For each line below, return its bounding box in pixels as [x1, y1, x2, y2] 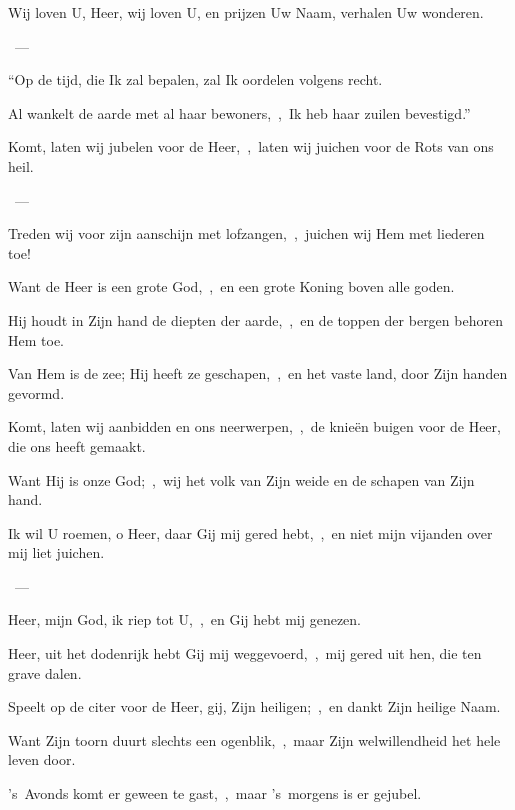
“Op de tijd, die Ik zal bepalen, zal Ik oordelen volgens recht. [8, 69, 383, 90]
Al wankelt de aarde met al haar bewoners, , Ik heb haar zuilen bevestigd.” [8, 102, 471, 123]
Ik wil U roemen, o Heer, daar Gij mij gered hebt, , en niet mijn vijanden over [8, 522, 493, 543]
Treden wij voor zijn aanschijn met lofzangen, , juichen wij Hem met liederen [8, 223, 485, 244]
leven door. [8, 749, 76, 770]
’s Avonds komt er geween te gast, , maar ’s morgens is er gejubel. [8, 783, 422, 804]
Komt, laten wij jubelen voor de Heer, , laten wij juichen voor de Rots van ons [8, 136, 494, 157]
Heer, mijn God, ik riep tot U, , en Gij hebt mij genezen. [8, 609, 362, 630]
